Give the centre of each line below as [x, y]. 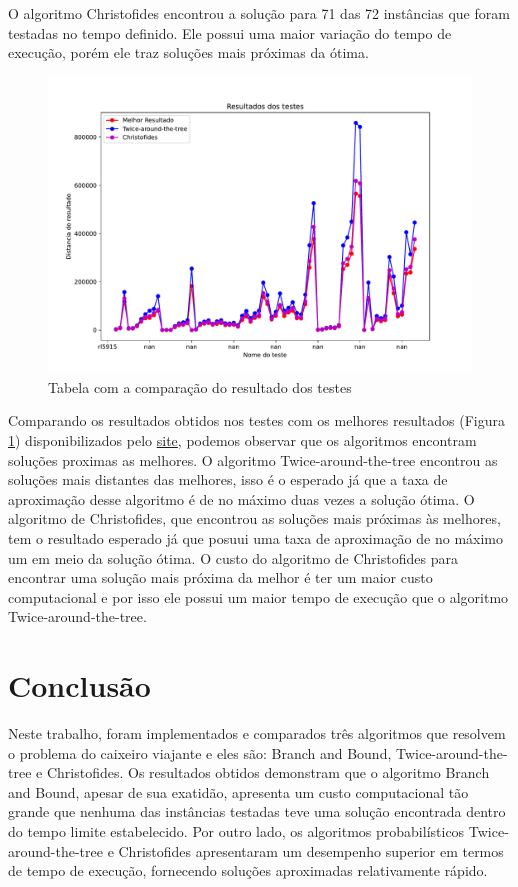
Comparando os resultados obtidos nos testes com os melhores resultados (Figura [257, 420]
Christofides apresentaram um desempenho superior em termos [311, 850]
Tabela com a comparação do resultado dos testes [200, 386]
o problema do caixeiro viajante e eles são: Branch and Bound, [200, 752]
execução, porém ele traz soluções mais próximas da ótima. [188, 52]
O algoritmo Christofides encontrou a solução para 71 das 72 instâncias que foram [259, 13]
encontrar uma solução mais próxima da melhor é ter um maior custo [220, 577]
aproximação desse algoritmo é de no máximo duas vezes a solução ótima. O [241, 498]
